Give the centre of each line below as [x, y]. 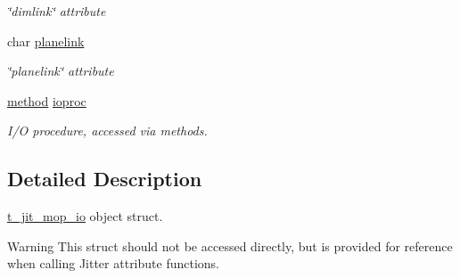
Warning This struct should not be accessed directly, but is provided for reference [230, 245]
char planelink [46, 41]
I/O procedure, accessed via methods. [107, 131]
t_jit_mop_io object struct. [85, 216]
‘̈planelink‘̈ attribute [61, 71]
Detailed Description [105, 179]
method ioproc [47, 100]
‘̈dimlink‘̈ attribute [57, 11]
